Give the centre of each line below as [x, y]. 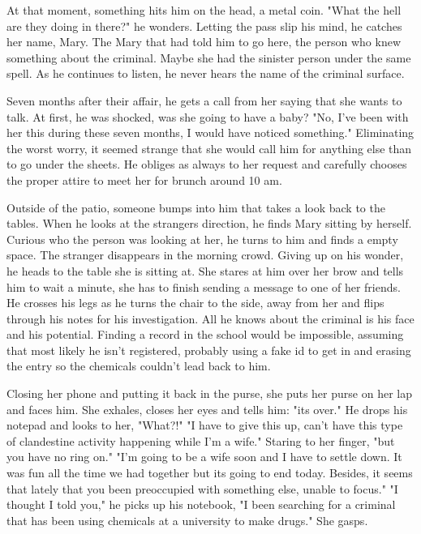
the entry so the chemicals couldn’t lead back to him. [139, 366]
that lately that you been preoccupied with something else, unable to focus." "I [202, 488]
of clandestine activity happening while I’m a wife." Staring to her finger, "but [201, 440]
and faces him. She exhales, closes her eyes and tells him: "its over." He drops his [207, 409]
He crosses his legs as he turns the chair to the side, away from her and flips [195, 303]
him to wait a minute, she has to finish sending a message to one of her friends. [204, 286]
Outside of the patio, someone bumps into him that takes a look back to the [196, 207]
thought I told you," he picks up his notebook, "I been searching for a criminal [201, 504]
